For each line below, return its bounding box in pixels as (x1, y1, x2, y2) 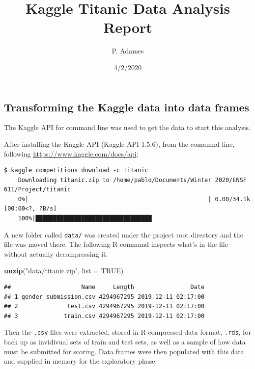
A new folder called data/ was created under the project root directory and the (4, 229, 243, 239)
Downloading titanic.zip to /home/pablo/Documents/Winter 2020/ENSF (18, 176, 247, 184)
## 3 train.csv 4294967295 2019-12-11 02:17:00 (4, 312, 205, 319)
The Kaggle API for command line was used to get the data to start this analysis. (4, 122, 251, 132)
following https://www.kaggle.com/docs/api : (4, 148, 139, 158)
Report (103, 17, 152, 37)
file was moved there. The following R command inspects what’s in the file (4, 239, 228, 249)
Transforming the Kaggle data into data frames (4, 99, 250, 114)
